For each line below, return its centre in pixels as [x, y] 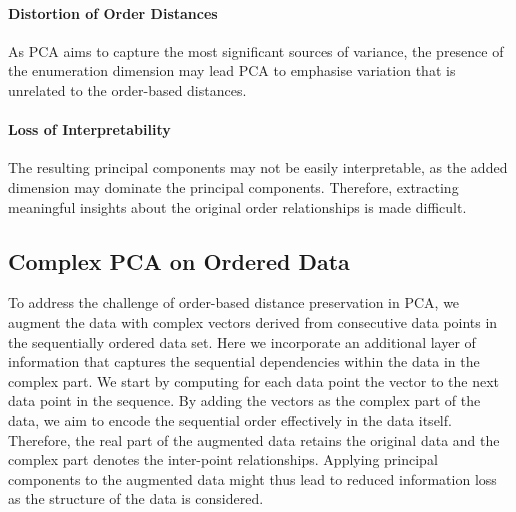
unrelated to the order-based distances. [127, 89]
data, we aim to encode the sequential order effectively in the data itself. [230, 419]
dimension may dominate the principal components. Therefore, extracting [233, 186]
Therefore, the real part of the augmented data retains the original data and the [254, 439]
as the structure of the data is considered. [136, 498]
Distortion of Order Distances [113, 12]
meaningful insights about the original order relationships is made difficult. [237, 206]
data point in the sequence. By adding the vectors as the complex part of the [244, 400]
